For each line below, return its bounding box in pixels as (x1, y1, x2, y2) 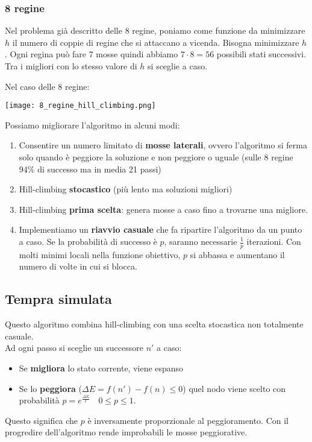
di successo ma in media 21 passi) (37, 162, 161, 175)
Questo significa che (5, 414, 78, 426)
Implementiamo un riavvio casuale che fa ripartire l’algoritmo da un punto (19, 223, 302, 236)
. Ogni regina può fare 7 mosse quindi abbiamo (5, 48, 178, 60)
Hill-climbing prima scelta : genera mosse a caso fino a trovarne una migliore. (19, 203, 308, 215)
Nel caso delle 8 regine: (5, 80, 90, 92)
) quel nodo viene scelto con (183, 382, 286, 394)
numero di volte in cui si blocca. (19, 260, 137, 273)
